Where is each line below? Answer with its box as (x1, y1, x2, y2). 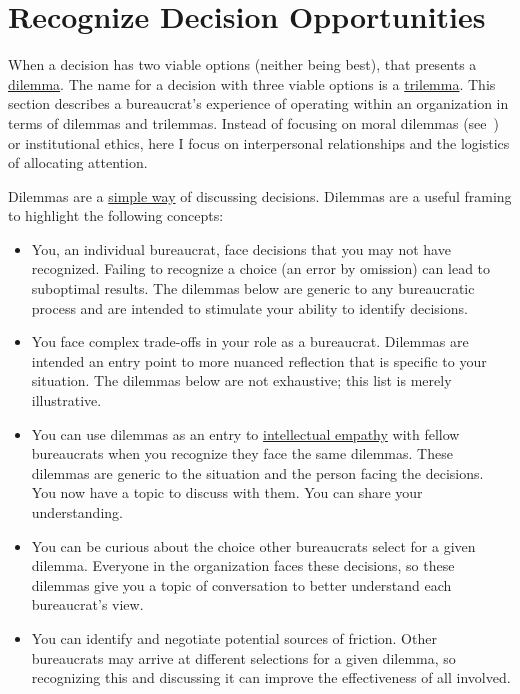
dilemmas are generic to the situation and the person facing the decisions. (31, 462, 484, 483)
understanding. (31, 502, 123, 522)
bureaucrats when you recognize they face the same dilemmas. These (31, 443, 453, 464)
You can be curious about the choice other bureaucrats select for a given (31, 535, 476, 556)
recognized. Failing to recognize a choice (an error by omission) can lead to (31, 258, 491, 279)
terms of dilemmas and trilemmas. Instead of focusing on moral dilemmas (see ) (8, 112, 499, 133)
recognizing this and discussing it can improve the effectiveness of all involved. (31, 667, 511, 688)
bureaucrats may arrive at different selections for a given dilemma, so (31, 647, 456, 668)
